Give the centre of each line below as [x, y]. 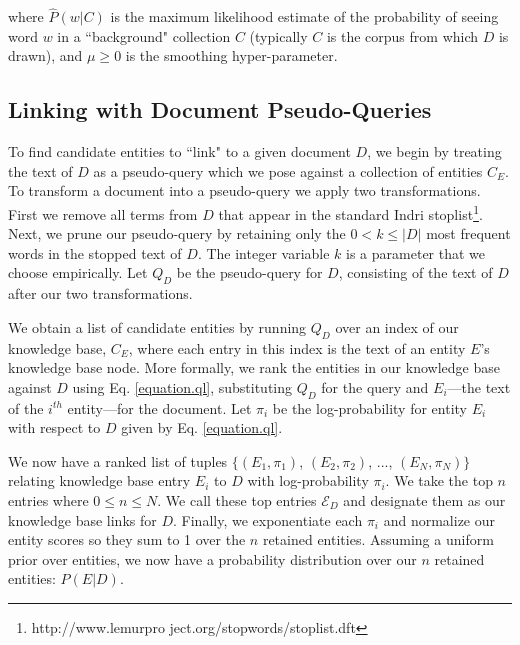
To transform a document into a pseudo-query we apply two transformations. [244, 190]
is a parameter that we [416, 252]
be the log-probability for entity [369, 407]
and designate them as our [424, 499]
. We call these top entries [237, 499]
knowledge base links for [82, 519]
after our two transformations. [100, 293]
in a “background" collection [144, 35]
